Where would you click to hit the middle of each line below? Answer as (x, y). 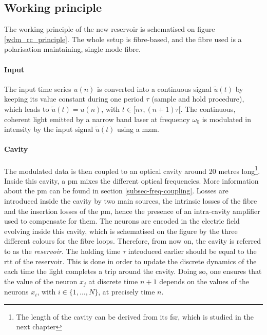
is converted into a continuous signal (154, 88)
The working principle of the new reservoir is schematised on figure (110, 29)
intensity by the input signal (49, 129)
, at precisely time (127, 292)
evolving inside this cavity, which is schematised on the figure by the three (121, 231)
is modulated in (227, 119)
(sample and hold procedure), (198, 99)
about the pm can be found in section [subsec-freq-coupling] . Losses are (116, 191)
